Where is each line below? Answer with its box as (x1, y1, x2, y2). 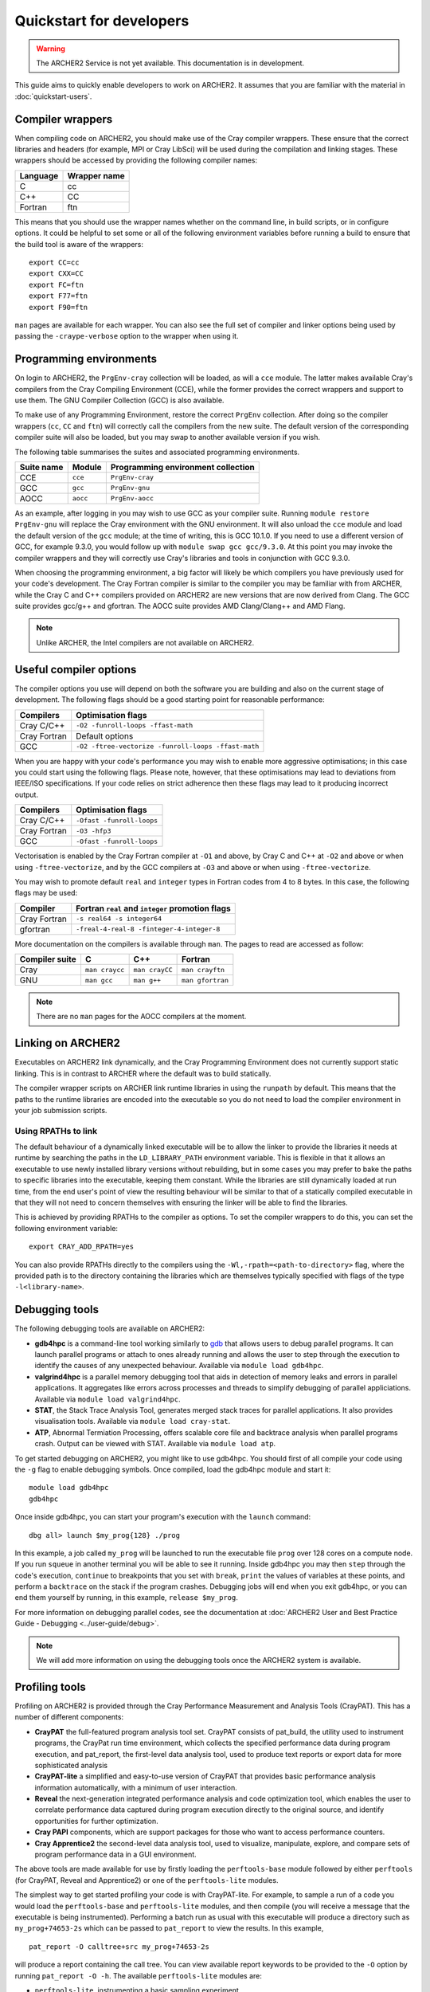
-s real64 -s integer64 (76, 915, 162, 923)
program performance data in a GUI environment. (34, 1849, 197, 1860)
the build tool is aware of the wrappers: (14, 239, 143, 249)
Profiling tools (14, 1680, 87, 1693)
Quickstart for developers (14, 12, 190, 29)
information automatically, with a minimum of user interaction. (34, 1782, 238, 1792)
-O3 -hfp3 (76, 826, 111, 835)
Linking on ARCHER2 (14, 1037, 121, 1050)
